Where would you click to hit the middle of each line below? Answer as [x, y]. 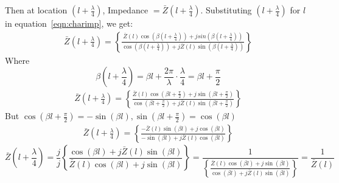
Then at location [36, 10]
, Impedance [125, 10]
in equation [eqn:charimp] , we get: [69, 23]
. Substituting [226, 10]
